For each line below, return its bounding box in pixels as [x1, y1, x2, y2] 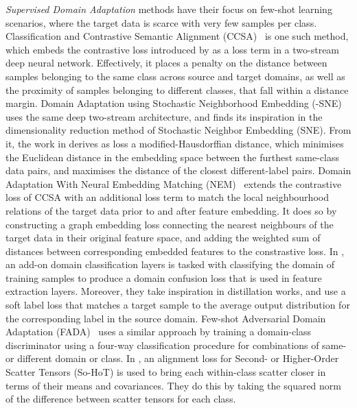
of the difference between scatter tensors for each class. [5, 392, 236, 406]
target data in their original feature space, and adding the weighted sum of [5, 230, 321, 245]
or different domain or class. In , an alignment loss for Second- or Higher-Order [5, 351, 339, 365]
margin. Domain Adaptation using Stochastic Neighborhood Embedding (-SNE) [5, 96, 342, 110]
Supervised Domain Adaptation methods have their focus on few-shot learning [5, 2, 332, 16]
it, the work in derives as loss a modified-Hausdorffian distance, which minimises [5, 136, 344, 150]
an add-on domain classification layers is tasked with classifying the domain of [5, 257, 334, 272]
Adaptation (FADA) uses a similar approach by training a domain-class [5, 324, 312, 339]
